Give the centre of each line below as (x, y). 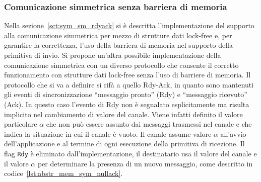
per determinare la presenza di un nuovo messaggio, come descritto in (145, 163)
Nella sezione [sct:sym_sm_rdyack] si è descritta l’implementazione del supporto (129, 25)
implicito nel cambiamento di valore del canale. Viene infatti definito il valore (123, 114)
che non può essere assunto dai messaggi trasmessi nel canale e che (149, 124)
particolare (21, 124)
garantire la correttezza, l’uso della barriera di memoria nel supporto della (118, 45)
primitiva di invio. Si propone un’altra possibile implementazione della (113, 55)
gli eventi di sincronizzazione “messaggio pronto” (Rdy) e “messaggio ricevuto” (126, 94)
